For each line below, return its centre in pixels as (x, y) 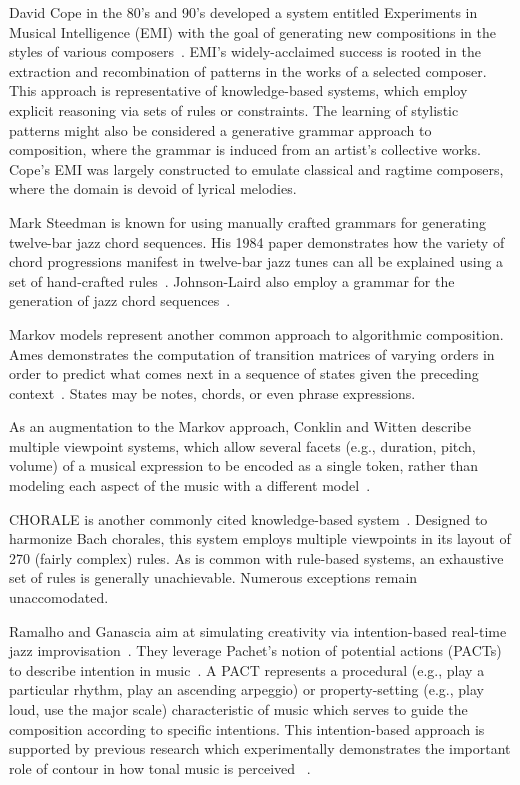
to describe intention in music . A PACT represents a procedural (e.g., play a (247, 669)
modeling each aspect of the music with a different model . (190, 485)
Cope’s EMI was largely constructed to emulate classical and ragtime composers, (256, 168)
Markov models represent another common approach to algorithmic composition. (256, 333)
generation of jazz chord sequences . (120, 300)
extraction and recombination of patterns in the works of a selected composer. (248, 70)
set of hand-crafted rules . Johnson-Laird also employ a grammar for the (232, 280)
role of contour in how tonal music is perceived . (160, 767)
